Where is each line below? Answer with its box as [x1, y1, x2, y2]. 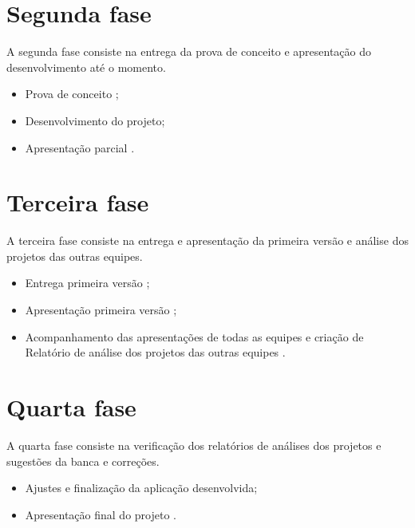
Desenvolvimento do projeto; [25, 112, 165, 128]
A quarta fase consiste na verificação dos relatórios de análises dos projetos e [6, 436, 381, 453]
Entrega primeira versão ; [25, 274, 150, 291]
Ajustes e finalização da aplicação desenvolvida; [25, 479, 258, 496]
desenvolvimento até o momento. [6, 58, 166, 75]
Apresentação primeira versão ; [25, 301, 177, 317]
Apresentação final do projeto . [25, 506, 176, 522]
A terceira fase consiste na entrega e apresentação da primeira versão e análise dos [6, 232, 409, 249]
